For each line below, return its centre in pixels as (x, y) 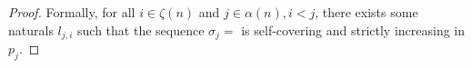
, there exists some (367, 12)
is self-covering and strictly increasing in (353, 29)
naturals (31, 29)
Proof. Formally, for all (72, 12)
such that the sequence (141, 29)
